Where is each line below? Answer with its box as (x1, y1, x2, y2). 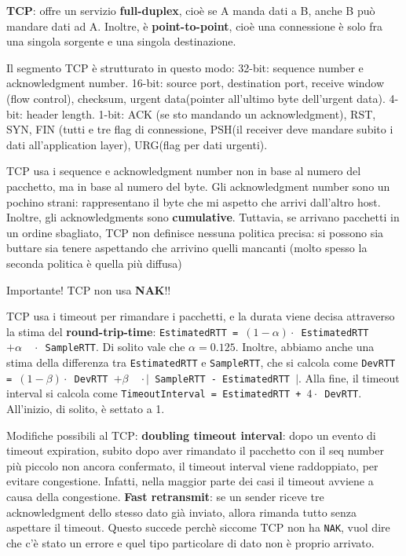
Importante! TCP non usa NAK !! (6, 281, 171, 298)
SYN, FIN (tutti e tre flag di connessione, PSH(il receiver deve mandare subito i (6, 121, 393, 137)
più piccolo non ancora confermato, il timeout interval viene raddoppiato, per (6, 457, 379, 474)
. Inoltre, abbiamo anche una (235, 338, 375, 355)
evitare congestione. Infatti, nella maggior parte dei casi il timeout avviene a (6, 473, 374, 489)
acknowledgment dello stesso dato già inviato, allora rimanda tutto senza (6, 503, 357, 520)
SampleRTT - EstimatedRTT (155, 373, 290, 385)
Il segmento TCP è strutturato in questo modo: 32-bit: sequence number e (6, 59, 364, 75)
